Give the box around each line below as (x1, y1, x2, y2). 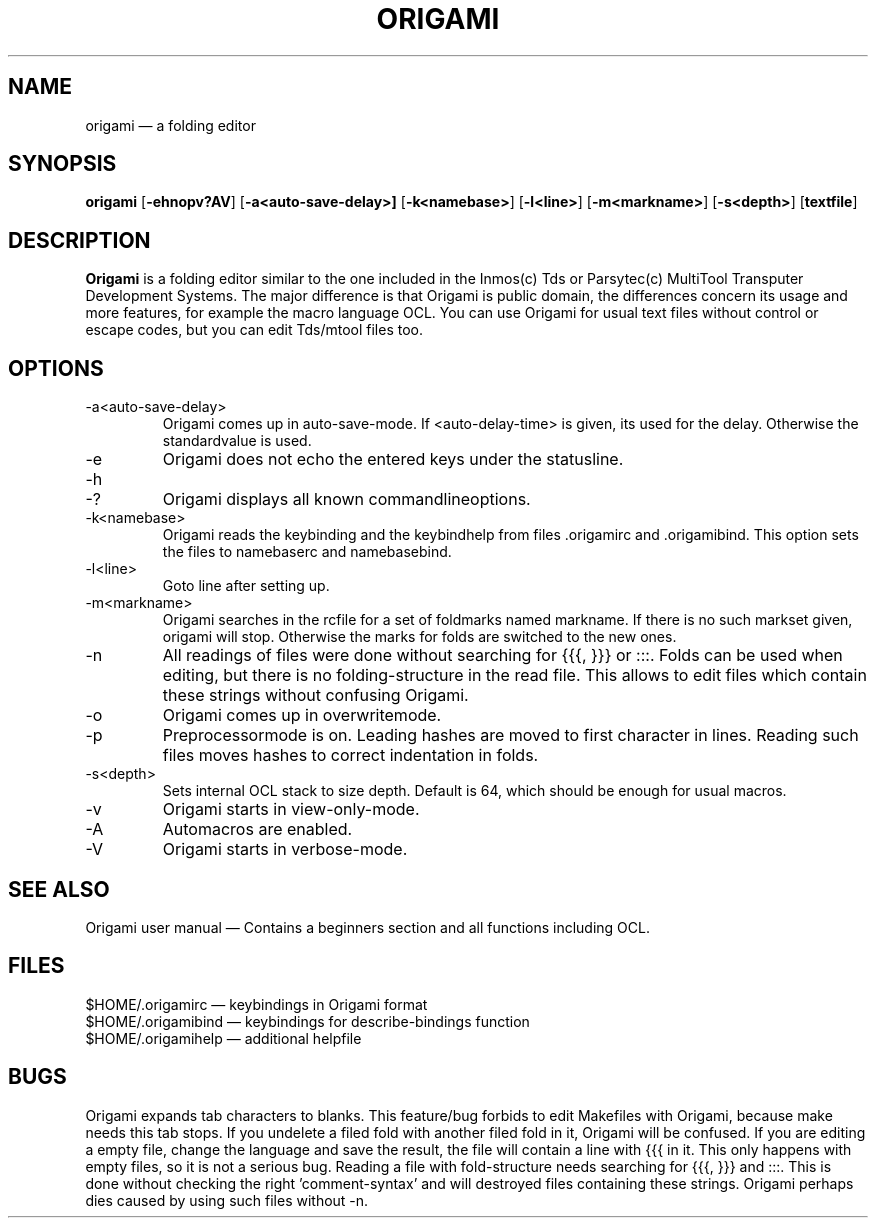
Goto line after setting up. (162, 577, 330, 595)
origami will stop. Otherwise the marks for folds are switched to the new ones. (162, 628, 677, 646)
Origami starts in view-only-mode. (162, 799, 420, 820)
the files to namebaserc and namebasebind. (162, 543, 452, 561)
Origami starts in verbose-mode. (162, 839, 408, 860)
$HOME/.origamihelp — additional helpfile (85, 1029, 362, 1047)
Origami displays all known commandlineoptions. (162, 489, 531, 510)
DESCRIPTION (8, 227, 151, 253)
